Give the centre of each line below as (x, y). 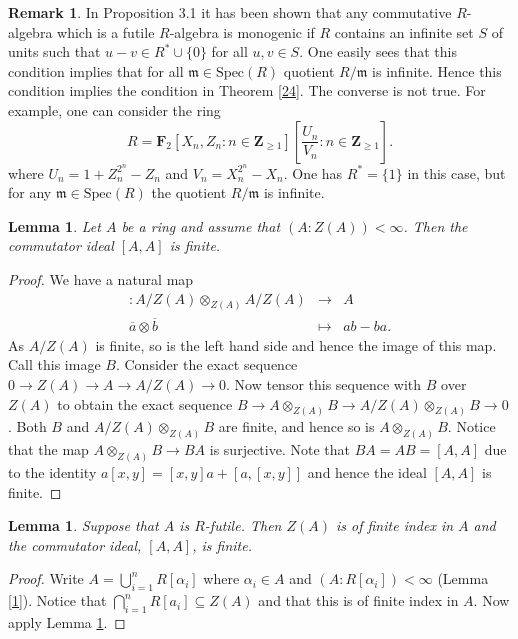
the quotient (189, 192)
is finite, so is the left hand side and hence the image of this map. (296, 344)
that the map (48, 449)
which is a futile (106, 31)
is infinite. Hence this (437, 70)
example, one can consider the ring (114, 109)
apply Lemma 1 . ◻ (67, 622)
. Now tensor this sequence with (324, 383)
